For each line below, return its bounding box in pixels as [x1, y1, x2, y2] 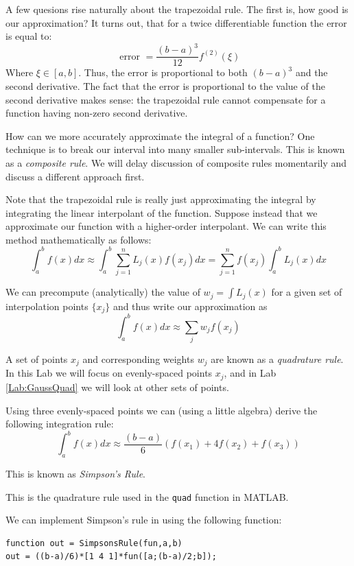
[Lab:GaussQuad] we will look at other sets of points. [5, 379, 229, 394]
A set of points [5, 352, 68, 366]
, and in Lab [224, 366, 276, 380]
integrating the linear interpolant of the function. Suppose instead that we [5, 205, 318, 220]
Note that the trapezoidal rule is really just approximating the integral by [5, 192, 316, 207]
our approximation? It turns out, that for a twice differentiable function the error [5, 15, 347, 30]
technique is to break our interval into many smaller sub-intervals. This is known [5, 142, 345, 156]
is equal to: [5, 29, 52, 43]
